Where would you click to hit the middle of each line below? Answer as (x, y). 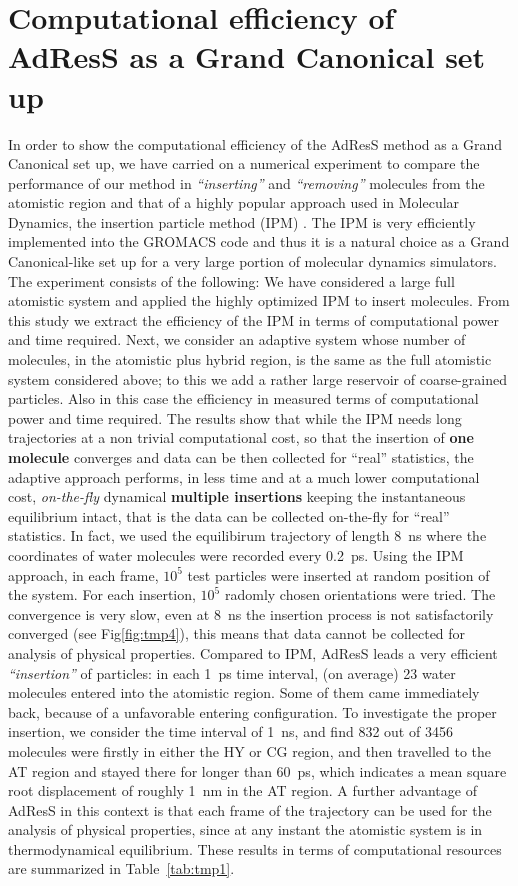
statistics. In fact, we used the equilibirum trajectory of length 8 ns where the (247, 535)
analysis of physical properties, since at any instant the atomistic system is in (245, 829)
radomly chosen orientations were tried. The (360, 594)
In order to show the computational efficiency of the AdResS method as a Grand (255, 143)
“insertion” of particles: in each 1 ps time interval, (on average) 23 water (232, 672)
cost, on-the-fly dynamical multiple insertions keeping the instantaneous (237, 496)
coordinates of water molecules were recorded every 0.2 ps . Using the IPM (236, 554)
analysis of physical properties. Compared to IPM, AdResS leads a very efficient (253, 652)
